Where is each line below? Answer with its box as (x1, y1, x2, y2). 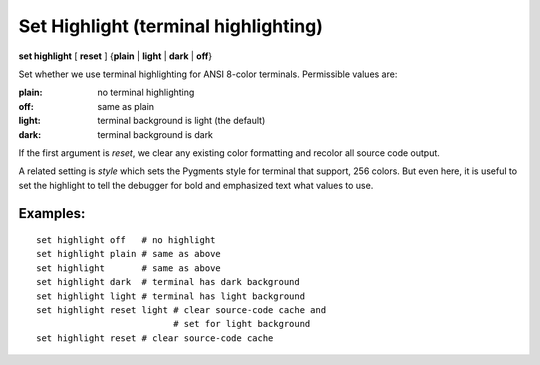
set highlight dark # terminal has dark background (36, 276, 300, 288)
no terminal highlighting (97, 86, 195, 99)
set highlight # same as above (36, 262, 222, 274)
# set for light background (173, 318, 311, 330)
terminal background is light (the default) (97, 115, 266, 127)
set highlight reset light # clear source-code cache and (36, 305, 327, 316)
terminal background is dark (97, 128, 214, 140)
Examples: (18, 205, 86, 222)
